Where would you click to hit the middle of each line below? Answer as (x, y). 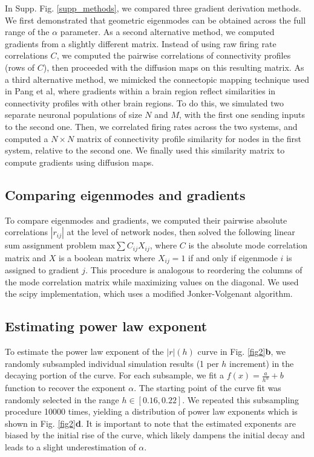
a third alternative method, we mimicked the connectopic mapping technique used (157, 79)
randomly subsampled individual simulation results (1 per (112, 363)
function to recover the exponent (65, 388)
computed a (27, 138)
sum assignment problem (51, 245)
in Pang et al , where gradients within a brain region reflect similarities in (140, 91)
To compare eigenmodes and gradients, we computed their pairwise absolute (146, 220)
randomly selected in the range (62, 399)
